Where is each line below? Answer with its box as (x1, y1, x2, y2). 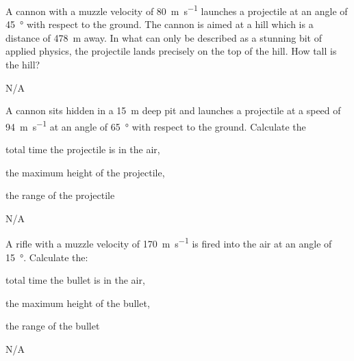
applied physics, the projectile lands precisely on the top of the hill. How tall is (5, 44, 337, 58)
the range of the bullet (5, 319, 100, 333)
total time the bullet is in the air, (5, 273, 145, 287)
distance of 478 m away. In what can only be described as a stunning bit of (5, 30, 322, 44)
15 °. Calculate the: (5, 250, 88, 264)
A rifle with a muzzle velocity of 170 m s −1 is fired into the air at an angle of (5, 235, 332, 251)
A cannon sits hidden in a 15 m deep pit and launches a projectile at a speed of (5, 103, 341, 118)
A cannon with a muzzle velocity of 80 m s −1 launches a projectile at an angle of (5, 2, 348, 18)
